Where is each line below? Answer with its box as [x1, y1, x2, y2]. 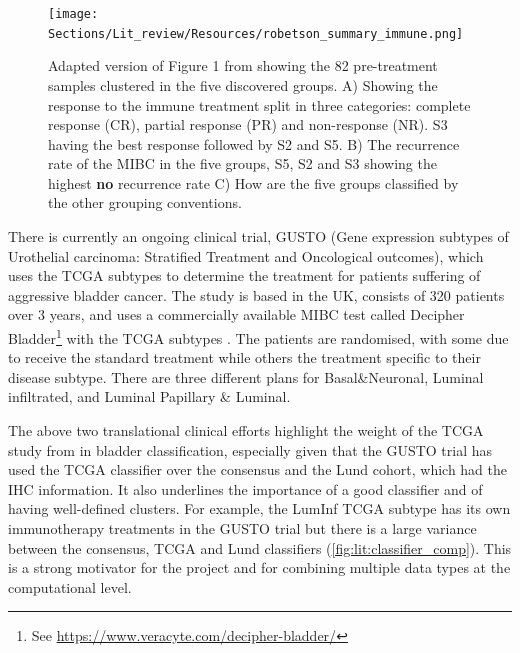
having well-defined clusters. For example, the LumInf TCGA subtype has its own [8, 498, 511, 519]
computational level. [8, 576, 132, 597]
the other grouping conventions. [48, 192, 242, 213]
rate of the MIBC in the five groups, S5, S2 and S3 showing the [48, 153, 437, 174]
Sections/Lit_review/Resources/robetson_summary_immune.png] [48, 26, 464, 41]
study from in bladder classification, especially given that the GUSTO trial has [8, 439, 493, 460]
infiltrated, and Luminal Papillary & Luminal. [8, 386, 291, 407]
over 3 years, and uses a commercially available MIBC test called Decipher [8, 304, 465, 325]
